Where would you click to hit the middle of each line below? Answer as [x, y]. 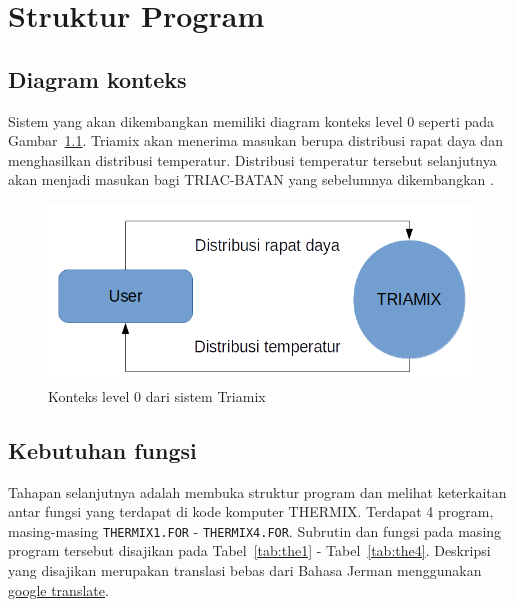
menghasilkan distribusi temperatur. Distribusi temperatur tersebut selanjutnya [252, 159]
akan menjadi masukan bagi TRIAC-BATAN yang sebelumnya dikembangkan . [251, 179]
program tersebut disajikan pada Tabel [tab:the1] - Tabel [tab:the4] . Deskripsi [249, 550]
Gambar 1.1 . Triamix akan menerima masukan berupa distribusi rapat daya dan [255, 140]
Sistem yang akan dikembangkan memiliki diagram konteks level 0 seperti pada [251, 120]
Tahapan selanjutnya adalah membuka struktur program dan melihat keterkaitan [257, 491]
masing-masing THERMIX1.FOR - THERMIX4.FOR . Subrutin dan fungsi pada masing [255, 530]
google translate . [58, 589]
